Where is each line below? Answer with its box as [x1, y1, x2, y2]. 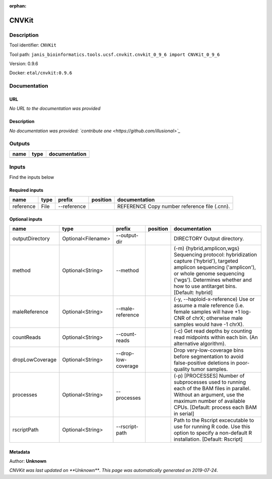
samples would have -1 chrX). [174, 321, 244, 328]
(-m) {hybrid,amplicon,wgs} [174, 245, 240, 252]
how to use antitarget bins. [174, 283, 237, 290]
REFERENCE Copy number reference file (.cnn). [117, 202, 230, 209]
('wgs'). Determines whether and [174, 276, 252, 283]
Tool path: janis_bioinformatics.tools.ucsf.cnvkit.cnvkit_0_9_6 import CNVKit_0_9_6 [9, 51, 220, 58]
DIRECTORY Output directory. [174, 235, 244, 242]
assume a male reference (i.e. [174, 302, 244, 309]
